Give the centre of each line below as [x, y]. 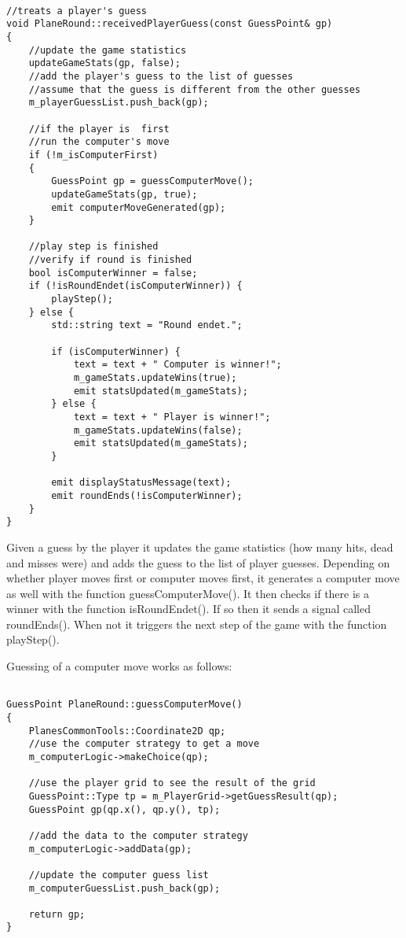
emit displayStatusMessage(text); [141, 483]
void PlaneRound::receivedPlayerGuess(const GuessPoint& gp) [170, 24]
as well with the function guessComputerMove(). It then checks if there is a [188, 593]
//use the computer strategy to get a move [144, 744]
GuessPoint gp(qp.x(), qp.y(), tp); [124, 809]
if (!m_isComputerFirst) [93, 155]
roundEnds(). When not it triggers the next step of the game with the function [197, 624]
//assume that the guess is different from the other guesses [195, 89]
